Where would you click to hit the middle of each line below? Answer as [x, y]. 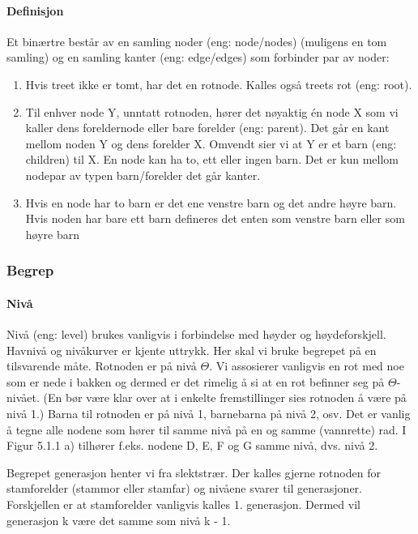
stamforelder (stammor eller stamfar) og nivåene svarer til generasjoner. [184, 488]
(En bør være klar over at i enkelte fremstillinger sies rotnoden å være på [225, 397]
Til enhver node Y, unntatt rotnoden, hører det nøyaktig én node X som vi [212, 111]
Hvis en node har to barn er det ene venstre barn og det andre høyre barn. [211, 202]
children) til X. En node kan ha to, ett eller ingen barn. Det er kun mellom [212, 159]
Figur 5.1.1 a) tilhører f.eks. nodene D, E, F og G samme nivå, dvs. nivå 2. [192, 445]
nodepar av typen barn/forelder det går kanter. [143, 175]
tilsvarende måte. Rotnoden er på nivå [102, 366]
